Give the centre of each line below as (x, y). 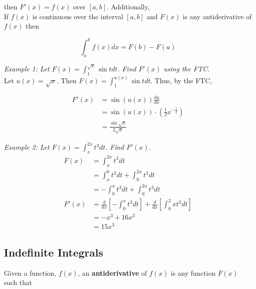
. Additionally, (128, 6)
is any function (193, 273)
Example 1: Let (27, 69)
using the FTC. (187, 69)
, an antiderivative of (112, 273)
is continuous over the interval (78, 16)
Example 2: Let (27, 147)
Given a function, (30, 273)
